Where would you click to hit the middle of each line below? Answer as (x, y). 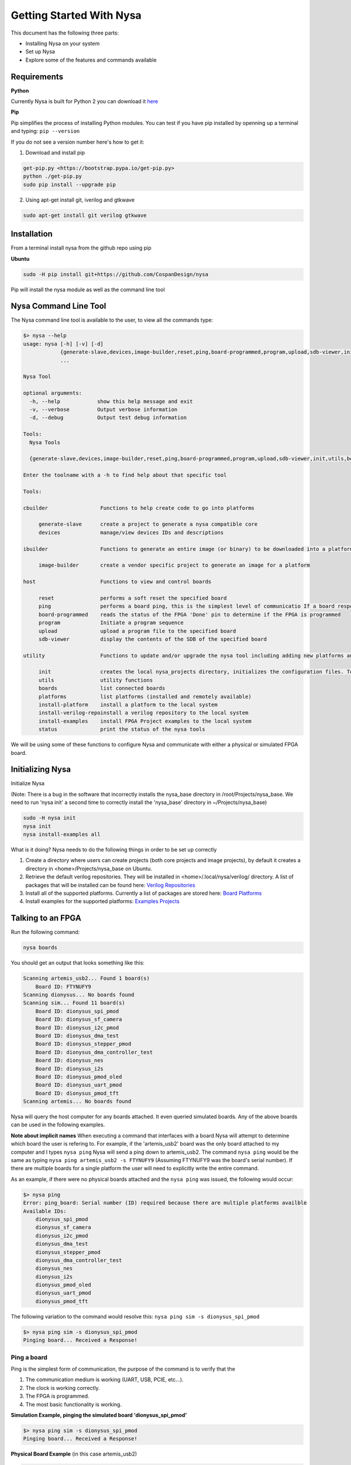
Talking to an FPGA (46, 918)
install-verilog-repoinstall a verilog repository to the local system (143, 713)
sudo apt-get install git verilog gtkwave (85, 215)
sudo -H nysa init (49, 818)
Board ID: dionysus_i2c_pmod (77, 1028)
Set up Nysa (40, 52)
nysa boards (40, 948)
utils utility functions (96, 680)
